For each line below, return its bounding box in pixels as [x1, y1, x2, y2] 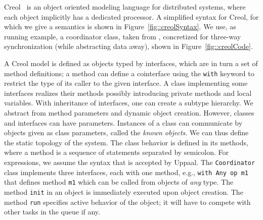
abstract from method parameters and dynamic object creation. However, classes [4, 107, 254, 118]
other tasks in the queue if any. [4, 206, 100, 217]
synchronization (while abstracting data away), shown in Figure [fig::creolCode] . [4, 41, 253, 51]
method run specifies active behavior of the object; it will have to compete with [4, 196, 251, 207]
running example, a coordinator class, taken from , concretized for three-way [4, 31, 241, 41]
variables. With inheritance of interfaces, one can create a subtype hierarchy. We [4, 97, 253, 108]
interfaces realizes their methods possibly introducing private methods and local [4, 87, 252, 98]
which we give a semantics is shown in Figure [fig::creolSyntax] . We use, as [4, 21, 236, 32]
